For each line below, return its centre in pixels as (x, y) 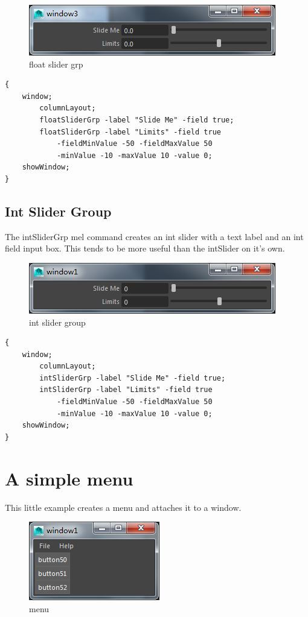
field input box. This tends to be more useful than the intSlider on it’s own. (145, 248)
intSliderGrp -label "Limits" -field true (126, 390)
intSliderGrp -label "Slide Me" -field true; (133, 378)
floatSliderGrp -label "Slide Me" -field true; (137, 120)
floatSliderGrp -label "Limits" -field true (130, 132)
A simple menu (69, 478)
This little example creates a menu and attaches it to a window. (123, 507)
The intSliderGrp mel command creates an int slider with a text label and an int (154, 236)
